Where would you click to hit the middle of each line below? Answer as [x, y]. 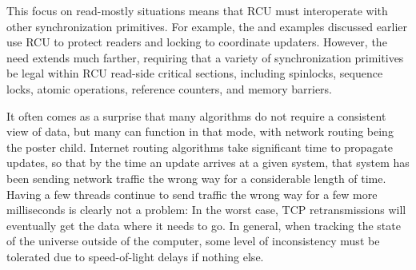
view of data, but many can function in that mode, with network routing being [200, 131]
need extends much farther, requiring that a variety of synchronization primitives [205, 57]
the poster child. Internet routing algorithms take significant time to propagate [200, 147]
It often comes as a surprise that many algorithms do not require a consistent [196, 115]
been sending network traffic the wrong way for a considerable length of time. [196, 178]
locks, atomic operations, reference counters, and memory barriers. [169, 88]
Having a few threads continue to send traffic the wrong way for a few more [192, 194]
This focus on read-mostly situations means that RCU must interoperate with [197, 10]
